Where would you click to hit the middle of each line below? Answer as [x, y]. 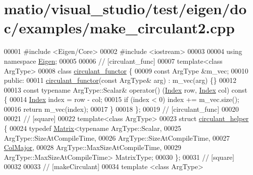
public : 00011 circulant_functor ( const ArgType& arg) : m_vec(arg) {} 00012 [120, 80]
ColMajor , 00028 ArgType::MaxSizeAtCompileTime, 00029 [93, 147]
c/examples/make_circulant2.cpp [119, 28]
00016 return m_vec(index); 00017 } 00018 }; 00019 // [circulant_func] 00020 [121, 109]
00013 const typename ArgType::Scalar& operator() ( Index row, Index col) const [126, 89]
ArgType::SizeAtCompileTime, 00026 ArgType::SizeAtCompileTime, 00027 [117, 137]
